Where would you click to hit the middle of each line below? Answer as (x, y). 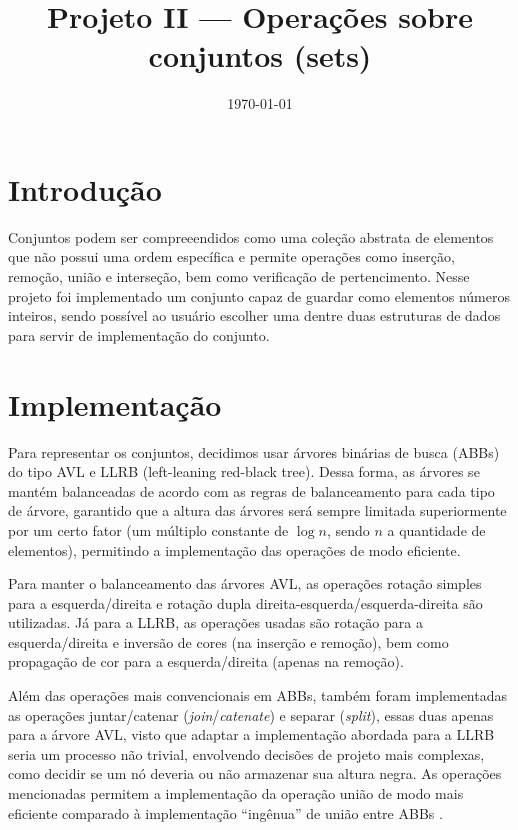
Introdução (85, 188)
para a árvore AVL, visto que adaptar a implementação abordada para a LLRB (251, 734)
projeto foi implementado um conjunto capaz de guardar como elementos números (259, 295)
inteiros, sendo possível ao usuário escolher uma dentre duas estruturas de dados (254, 315)
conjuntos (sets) (260, 55)
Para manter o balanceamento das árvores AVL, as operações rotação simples (245, 583)
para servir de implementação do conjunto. (139, 334)
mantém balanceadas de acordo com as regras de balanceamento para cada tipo (251, 490)
